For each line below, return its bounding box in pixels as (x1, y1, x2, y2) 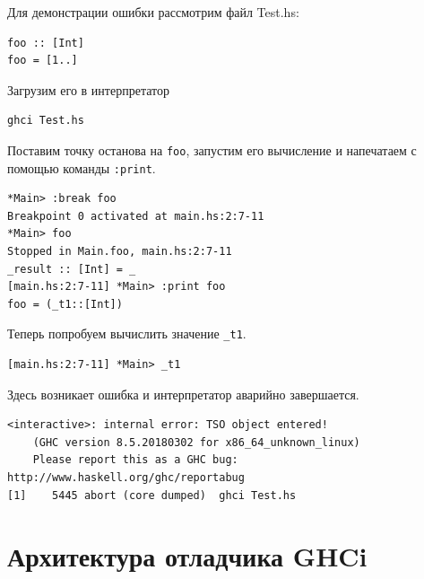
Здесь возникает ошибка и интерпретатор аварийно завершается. (7, 384, 359, 403)
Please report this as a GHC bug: (32, 453, 238, 467)
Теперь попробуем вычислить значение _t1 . (7, 324, 247, 343)
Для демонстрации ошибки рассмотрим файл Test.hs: (7, 3, 299, 21)
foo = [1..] (7, 54, 78, 67)
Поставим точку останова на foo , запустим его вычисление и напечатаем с (7, 140, 417, 159)
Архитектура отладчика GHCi (7, 538, 368, 575)
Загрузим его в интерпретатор (7, 80, 169, 99)
